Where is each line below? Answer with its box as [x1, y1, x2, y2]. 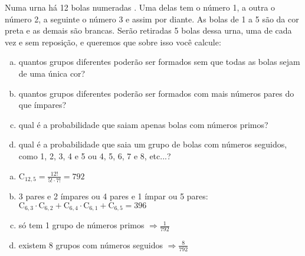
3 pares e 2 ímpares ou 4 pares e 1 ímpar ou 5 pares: [18, 189, 208, 202]
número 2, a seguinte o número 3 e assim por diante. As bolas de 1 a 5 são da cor [5, 12, 299, 25]
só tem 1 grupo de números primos [18, 219, 145, 231]
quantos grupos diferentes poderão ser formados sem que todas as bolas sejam [18, 55, 300, 68]
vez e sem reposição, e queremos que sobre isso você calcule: [5, 35, 221, 48]
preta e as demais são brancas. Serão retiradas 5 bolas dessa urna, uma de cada [5, 24, 292, 37]
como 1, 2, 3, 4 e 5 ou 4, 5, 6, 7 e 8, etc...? [18, 149, 171, 162]
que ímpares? [18, 99, 67, 111]
